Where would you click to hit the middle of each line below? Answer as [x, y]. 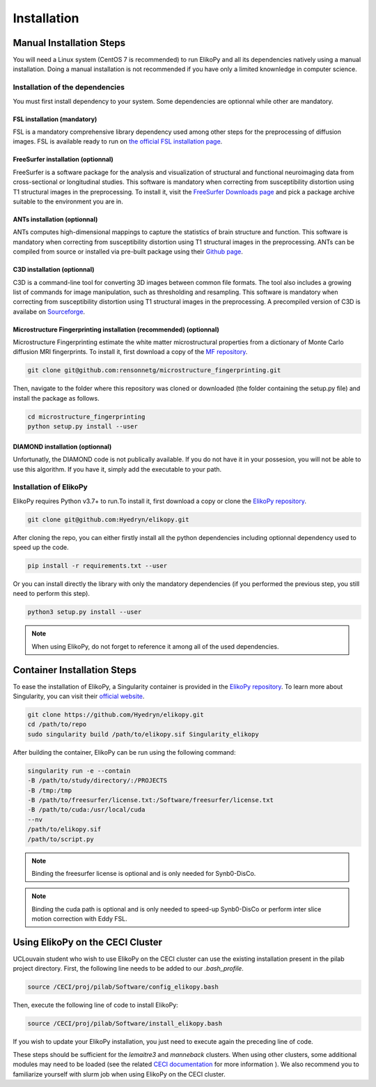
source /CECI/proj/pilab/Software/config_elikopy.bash [123, 987]
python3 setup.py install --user [85, 612]
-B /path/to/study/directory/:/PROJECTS [97, 781]
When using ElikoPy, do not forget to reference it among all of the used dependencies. [155, 646]
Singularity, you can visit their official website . [79, 696]
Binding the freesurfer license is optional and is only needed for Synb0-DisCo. [144, 873]
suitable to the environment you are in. [68, 201]
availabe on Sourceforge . [49, 311]
